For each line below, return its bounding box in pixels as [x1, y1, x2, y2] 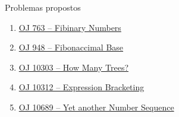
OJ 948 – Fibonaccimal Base [18, 41, 124, 53]
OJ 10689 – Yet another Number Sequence [18, 100, 174, 113]
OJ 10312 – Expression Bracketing [18, 81, 145, 93]
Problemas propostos [5, 1, 81, 13]
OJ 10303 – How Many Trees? [18, 61, 129, 73]
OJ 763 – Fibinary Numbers [18, 21, 121, 33]
